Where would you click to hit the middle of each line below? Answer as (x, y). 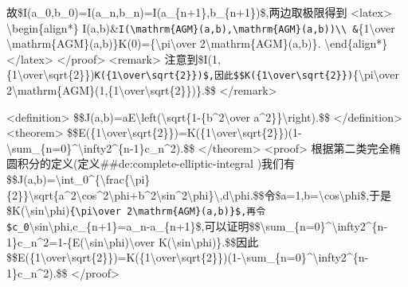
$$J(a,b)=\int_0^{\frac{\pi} (78, 179)
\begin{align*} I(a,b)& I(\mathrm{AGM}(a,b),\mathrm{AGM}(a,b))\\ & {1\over (201, 27)
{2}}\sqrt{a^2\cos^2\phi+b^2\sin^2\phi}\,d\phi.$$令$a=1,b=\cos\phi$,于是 (199, 194)
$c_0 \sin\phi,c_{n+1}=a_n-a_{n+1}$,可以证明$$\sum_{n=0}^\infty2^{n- (197, 225)
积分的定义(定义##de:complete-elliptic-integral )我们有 (156, 163)
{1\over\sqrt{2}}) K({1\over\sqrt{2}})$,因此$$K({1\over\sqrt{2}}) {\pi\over (203, 74)
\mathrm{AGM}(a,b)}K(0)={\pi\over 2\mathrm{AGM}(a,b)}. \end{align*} (197, 43)
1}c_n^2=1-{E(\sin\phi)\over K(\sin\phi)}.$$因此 (133, 241)
